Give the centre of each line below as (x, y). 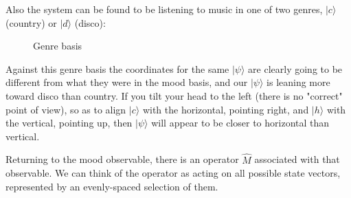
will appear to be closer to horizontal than (240, 123)
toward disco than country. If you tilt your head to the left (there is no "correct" (174, 95)
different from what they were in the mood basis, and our (127, 82)
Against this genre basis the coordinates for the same (117, 68)
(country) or (31, 22)
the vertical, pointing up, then (69, 123)
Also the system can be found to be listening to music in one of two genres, (164, 9)
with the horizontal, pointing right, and (226, 109)
